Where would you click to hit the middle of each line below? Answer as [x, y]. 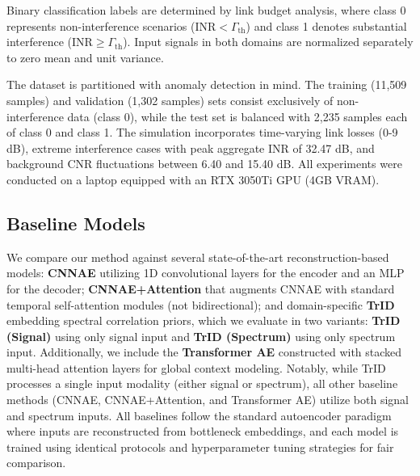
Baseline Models [76, 223]
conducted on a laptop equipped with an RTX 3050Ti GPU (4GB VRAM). [193, 179]
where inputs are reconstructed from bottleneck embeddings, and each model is [203, 431]
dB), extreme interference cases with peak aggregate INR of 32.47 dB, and [191, 147]
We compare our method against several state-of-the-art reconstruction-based [198, 257]
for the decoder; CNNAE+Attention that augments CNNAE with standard [201, 288]
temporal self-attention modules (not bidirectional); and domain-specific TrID [201, 304]
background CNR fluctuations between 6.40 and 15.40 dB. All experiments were [204, 164]
